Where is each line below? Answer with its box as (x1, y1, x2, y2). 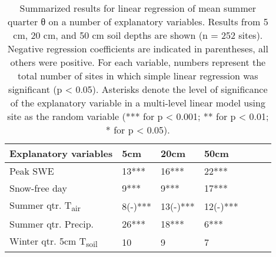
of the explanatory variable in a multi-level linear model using (10, 96, 265, 109)
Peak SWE (9, 164, 54, 178)
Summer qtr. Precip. (9, 217, 94, 231)
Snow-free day (9, 181, 67, 195)
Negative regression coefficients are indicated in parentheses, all (7, 42, 268, 55)
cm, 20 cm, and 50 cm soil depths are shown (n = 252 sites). (13, 28, 263, 42)
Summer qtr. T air (9, 198, 81, 214)
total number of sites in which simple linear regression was (17, 69, 258, 82)
